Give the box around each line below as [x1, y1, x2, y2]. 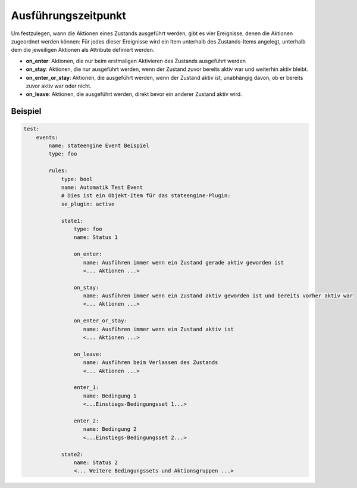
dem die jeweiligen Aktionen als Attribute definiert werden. [11, 46, 155, 54]
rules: [48, 167, 68, 174]
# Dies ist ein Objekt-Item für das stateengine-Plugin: [61, 192, 231, 199]
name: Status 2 [73, 459, 118, 466]
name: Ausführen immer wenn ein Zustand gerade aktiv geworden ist [83, 259, 284, 266]
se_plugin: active [61, 200, 115, 207]
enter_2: [73, 417, 99, 424]
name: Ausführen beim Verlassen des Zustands [83, 359, 218, 366]
